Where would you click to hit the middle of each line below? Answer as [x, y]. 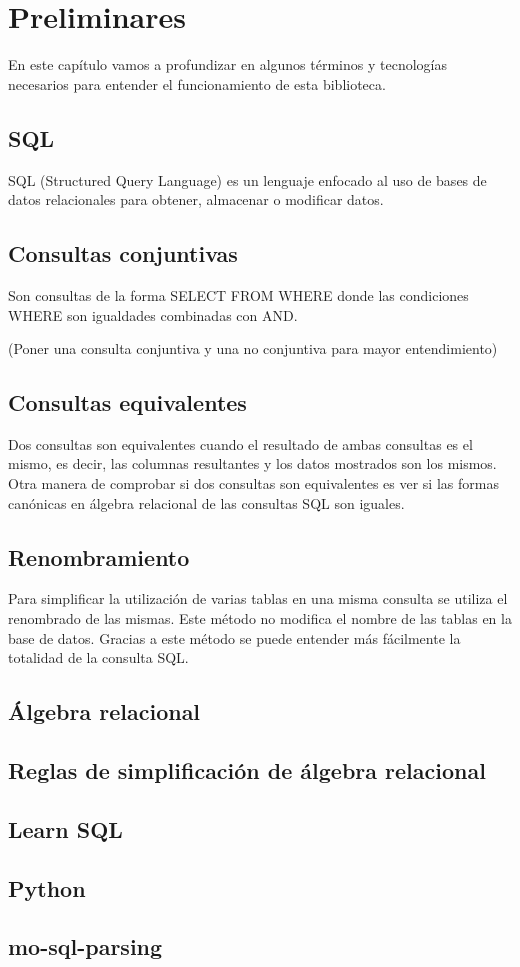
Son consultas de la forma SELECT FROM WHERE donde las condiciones [238, 294]
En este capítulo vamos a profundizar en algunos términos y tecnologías [227, 64]
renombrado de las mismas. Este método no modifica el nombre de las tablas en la [260, 618]
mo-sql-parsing [85, 946]
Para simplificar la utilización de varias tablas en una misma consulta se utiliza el [258, 598]
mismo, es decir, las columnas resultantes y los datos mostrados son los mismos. [252, 463]
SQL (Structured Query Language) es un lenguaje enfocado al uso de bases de [247, 179]
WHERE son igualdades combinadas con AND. [153, 314]
